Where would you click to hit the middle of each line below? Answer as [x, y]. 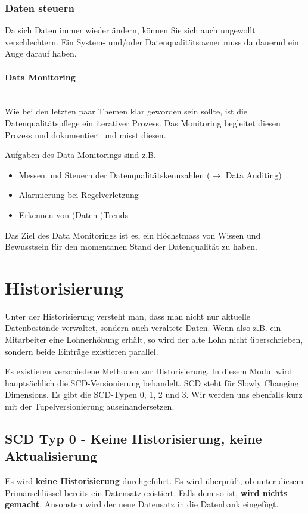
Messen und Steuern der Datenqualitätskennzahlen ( [114, 174]
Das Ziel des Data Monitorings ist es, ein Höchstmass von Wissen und [133, 235]
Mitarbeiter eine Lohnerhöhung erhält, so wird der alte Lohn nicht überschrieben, [154, 340]
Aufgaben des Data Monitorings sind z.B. [80, 155]
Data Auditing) [253, 174]
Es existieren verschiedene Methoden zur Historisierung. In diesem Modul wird [149, 371]
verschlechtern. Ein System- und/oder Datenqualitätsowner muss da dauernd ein [152, 41]
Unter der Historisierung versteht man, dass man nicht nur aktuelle [128, 316]
